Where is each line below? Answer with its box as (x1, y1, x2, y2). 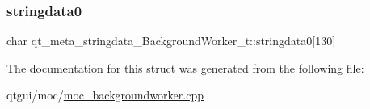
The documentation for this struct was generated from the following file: (6, 59, 364, 76)
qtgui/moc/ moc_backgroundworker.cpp (6, 86, 204, 103)
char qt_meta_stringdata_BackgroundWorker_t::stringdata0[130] (6, 32, 336, 49)
